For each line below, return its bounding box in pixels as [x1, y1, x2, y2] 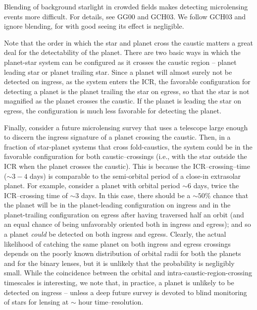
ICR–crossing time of [4, 190, 68, 200]
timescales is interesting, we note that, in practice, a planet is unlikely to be [4, 277, 234, 288]
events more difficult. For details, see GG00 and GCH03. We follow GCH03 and [4, 11, 246, 21]
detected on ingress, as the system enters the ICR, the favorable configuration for [4, 76, 251, 87]
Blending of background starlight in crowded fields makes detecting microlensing [4, 1, 248, 11]
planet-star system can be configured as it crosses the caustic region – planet [4, 56, 237, 67]
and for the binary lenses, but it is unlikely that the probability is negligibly [4, 258, 235, 268]
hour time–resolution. [78, 297, 144, 307]
